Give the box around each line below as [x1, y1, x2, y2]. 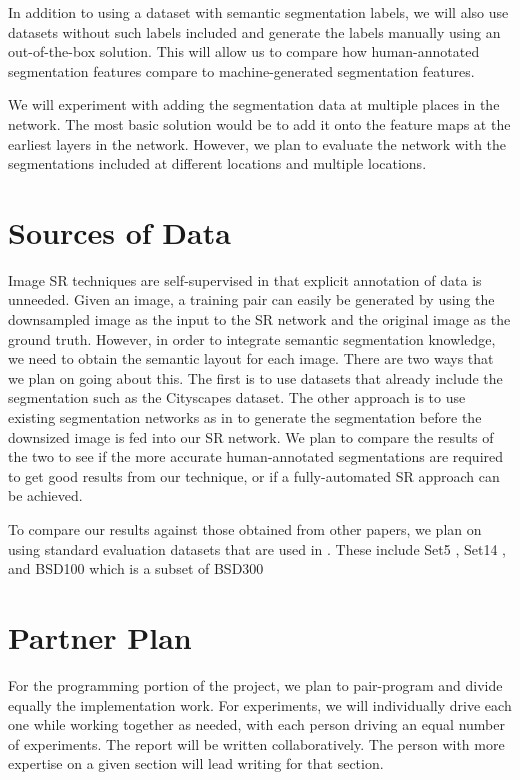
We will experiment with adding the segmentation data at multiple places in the [8, 94, 500, 115]
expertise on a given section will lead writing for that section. [8, 753, 384, 774]
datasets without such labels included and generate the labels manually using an [8, 21, 501, 42]
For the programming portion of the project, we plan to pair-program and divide [8, 674, 503, 695]
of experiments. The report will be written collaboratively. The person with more [8, 733, 505, 754]
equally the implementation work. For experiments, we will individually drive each [8, 694, 512, 715]
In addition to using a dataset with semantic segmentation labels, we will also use [8, 2, 509, 22]
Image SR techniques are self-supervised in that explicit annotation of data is [8, 269, 482, 290]
